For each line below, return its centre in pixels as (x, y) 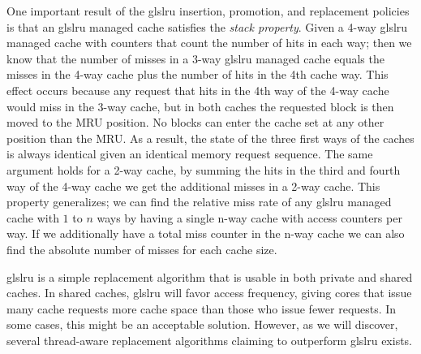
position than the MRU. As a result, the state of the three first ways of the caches (210, 138)
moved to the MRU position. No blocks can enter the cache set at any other (195, 122)
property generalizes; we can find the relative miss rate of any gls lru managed (199, 202)
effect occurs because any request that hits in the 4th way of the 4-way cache (198, 90)
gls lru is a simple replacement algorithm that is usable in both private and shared (210, 276)
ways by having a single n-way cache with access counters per (249, 217)
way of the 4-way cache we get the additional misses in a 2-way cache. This (193, 186)
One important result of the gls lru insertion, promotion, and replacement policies (208, 11)
